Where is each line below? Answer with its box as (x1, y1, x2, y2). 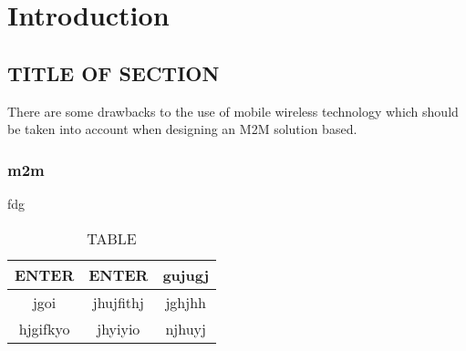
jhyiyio (97, 317, 140, 339)
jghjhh (165, 291, 206, 313)
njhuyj (165, 317, 206, 339)
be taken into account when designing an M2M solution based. (7, 119, 357, 139)
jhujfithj (92, 291, 144, 313)
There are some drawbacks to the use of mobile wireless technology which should (7, 101, 459, 120)
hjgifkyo (18, 317, 70, 339)
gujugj (162, 263, 209, 285)
